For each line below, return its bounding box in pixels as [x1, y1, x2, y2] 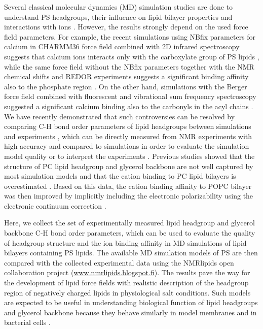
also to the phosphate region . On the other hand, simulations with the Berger [4, 81, 247, 91]
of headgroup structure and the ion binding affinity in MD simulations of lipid [4, 237, 247, 248]
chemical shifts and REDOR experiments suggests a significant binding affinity [4, 71, 249, 82]
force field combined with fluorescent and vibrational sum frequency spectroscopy [4, 91, 256, 102]
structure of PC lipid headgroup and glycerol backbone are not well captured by [4, 160, 253, 171]
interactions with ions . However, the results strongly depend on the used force [4, 21, 248, 32]
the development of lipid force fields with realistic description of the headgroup [4, 277, 249, 288]
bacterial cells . [4, 317, 51, 327]
